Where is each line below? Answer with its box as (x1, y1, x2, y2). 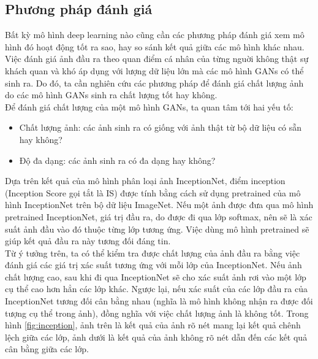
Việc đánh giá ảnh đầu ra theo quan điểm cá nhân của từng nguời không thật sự (5, 52, 309, 65)
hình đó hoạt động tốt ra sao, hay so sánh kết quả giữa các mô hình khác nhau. (5, 40, 305, 53)
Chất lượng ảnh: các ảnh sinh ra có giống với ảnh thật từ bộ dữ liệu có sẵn (19, 121, 302, 134)
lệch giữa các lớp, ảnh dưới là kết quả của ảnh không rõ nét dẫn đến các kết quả (5, 330, 308, 343)
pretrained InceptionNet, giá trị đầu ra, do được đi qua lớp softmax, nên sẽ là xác (5, 210, 312, 223)
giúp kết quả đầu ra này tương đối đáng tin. (5, 234, 171, 247)
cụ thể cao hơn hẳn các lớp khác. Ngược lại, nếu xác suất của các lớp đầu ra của (5, 282, 308, 295)
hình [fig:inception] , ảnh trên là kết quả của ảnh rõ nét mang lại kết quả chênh (5, 318, 301, 331)
